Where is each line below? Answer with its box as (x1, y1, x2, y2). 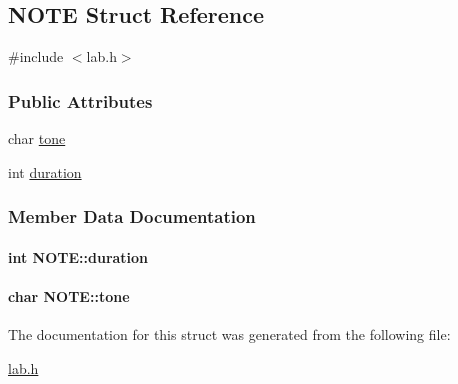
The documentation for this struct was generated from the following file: (8, 324, 451, 345)
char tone (8, 128, 66, 149)
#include (8, 46, 64, 67)
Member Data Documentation (8, 204, 256, 229)
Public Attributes (8, 88, 153, 113)
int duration (8, 161, 82, 182)
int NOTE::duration (8, 246, 149, 267)
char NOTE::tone (8, 285, 130, 306)
